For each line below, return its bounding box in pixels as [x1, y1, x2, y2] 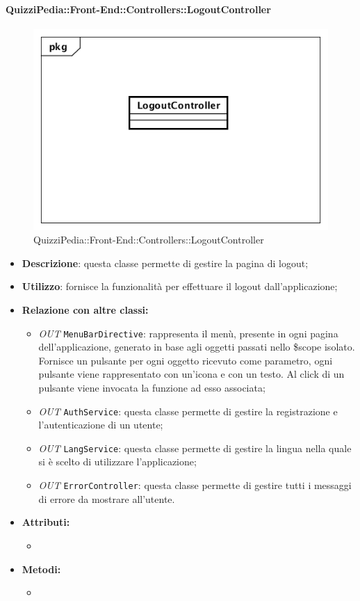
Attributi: [22, 515, 70, 529]
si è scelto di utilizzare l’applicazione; [38, 454, 197, 469]
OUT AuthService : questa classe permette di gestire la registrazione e [38, 403, 338, 418]
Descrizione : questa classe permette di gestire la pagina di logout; [22, 255, 309, 270]
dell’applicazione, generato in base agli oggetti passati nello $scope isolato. [38, 339, 355, 354]
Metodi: [22, 561, 61, 576]
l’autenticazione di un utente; [38, 417, 163, 432]
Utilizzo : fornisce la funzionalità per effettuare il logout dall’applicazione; [22, 279, 338, 294]
